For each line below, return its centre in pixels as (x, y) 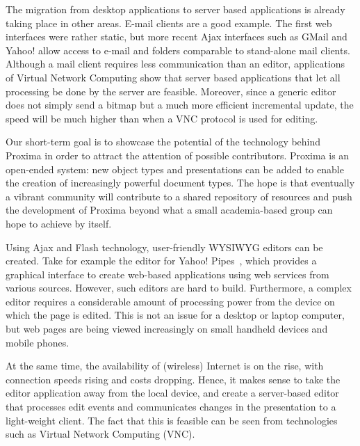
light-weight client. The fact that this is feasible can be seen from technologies (172, 420)
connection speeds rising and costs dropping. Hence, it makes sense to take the (173, 379)
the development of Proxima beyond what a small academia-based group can (169, 210)
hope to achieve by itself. (59, 223)
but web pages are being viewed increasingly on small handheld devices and (167, 329)
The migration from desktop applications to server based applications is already (175, 9)
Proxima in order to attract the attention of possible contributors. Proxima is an (178, 155)
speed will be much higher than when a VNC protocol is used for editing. (162, 118)
